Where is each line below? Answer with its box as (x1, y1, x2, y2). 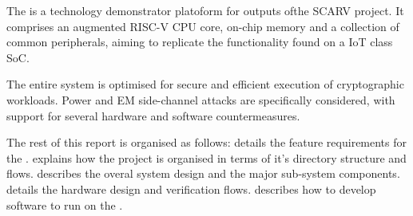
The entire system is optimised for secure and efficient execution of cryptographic (6, 76, 404, 92)
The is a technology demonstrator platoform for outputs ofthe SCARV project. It (6, 2, 404, 18)
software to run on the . (6, 196, 123, 213)
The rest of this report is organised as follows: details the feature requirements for (6, 134, 407, 151)
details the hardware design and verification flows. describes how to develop (6, 180, 376, 197)
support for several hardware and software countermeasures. (6, 107, 300, 124)
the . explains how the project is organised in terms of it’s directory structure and (6, 149, 407, 166)
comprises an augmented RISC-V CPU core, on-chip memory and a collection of (6, 18, 399, 34)
